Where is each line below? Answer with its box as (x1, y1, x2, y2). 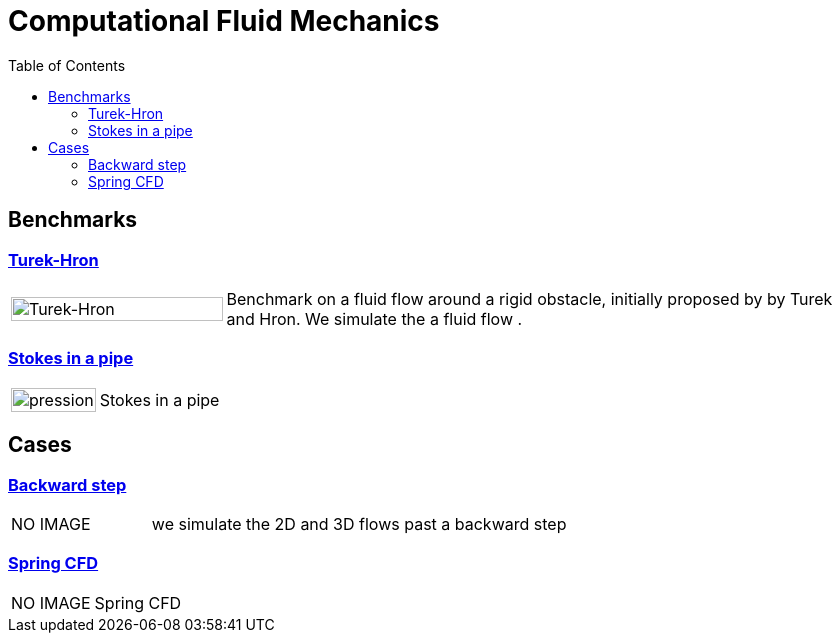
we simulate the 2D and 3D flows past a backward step (151, 513, 567, 534)
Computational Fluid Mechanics (8, 4, 440, 38)
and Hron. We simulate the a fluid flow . (226, 308, 523, 329)
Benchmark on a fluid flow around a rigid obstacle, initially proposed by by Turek (226, 288, 833, 309)
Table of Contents (8, 56, 126, 74)
